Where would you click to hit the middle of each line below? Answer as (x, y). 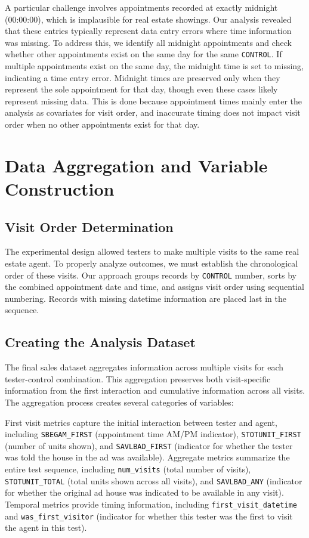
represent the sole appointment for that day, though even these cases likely (141, 89)
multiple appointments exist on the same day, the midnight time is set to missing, (154, 66)
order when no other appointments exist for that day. (102, 124)
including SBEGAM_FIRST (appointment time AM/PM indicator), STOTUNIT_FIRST (153, 434)
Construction (60, 188)
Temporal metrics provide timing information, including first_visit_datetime (151, 504)
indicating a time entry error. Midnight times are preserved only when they (143, 77)
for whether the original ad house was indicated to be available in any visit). (144, 492)
